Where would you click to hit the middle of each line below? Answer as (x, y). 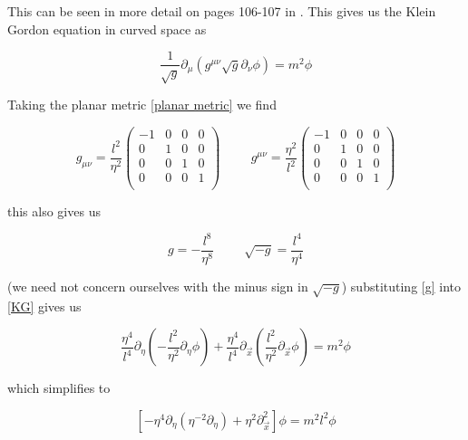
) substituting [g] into (401, 286)
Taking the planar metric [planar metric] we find (142, 105)
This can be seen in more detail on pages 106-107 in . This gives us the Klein (222, 11)
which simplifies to (59, 388)
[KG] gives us (44, 306)
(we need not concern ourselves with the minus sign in (158, 286)
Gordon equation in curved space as (107, 29)
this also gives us (54, 210)
